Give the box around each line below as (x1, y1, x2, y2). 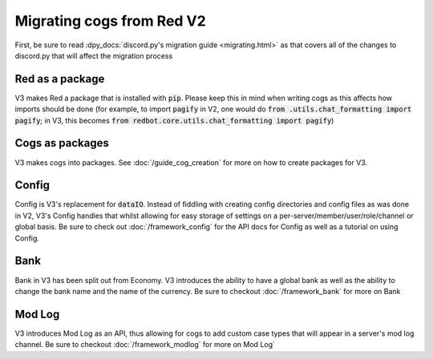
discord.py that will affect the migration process (14, 50, 173, 60)
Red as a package (14, 72, 105, 86)
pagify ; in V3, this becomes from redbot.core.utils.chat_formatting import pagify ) (14, 115, 334, 125)
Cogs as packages (14, 136, 110, 150)
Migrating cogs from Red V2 (14, 12, 206, 30)
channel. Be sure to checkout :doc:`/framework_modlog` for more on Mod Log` (14, 340, 276, 349)
